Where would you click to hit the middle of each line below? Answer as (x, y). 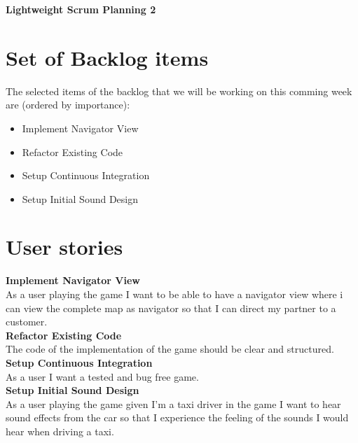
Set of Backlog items (107, 57)
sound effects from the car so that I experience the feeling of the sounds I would (177, 417)
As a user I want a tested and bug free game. (102, 376)
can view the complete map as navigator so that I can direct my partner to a (171, 308)
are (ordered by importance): (68, 105)
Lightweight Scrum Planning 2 (81, 9)
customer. (27, 322)
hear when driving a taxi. (60, 431)
